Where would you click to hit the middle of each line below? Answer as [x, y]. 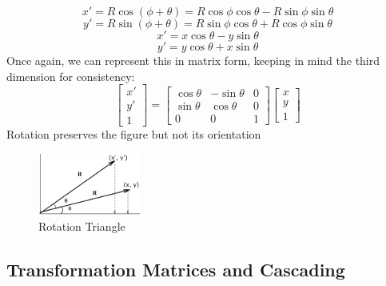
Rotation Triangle [82, 226]
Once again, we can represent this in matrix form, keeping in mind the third [193, 60]
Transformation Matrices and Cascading [176, 270]
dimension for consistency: [71, 76]
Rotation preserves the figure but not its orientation [134, 134]
